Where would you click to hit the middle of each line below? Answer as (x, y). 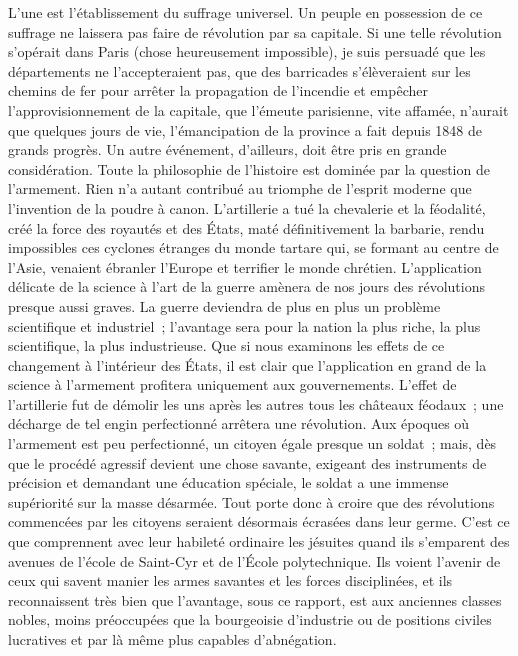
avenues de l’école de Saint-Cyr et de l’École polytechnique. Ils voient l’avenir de (254, 560)
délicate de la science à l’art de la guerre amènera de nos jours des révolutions (246, 286)
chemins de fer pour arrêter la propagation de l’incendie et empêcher (218, 90)
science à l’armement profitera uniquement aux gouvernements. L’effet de (232, 384)
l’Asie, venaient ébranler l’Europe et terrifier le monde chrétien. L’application (245, 266)
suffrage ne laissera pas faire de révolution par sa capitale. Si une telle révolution (255, 31)
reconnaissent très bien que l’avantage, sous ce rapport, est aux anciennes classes (255, 599)
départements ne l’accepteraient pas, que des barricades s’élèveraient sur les (239, 70)
